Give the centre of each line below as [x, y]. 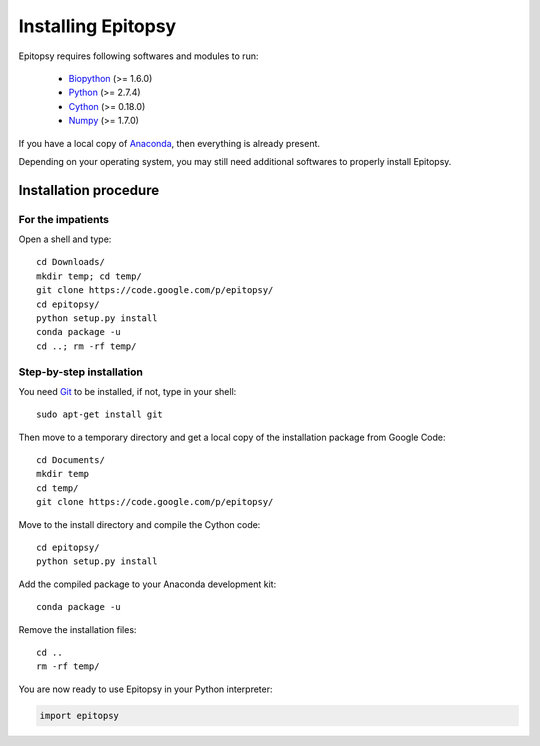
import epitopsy [79, 715]
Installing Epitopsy [97, 26]
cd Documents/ [70, 460]
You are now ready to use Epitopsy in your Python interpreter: [146, 689]
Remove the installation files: [77, 629]
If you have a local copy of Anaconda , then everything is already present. [169, 143]
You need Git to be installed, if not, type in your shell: [127, 391]
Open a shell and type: [65, 239]
